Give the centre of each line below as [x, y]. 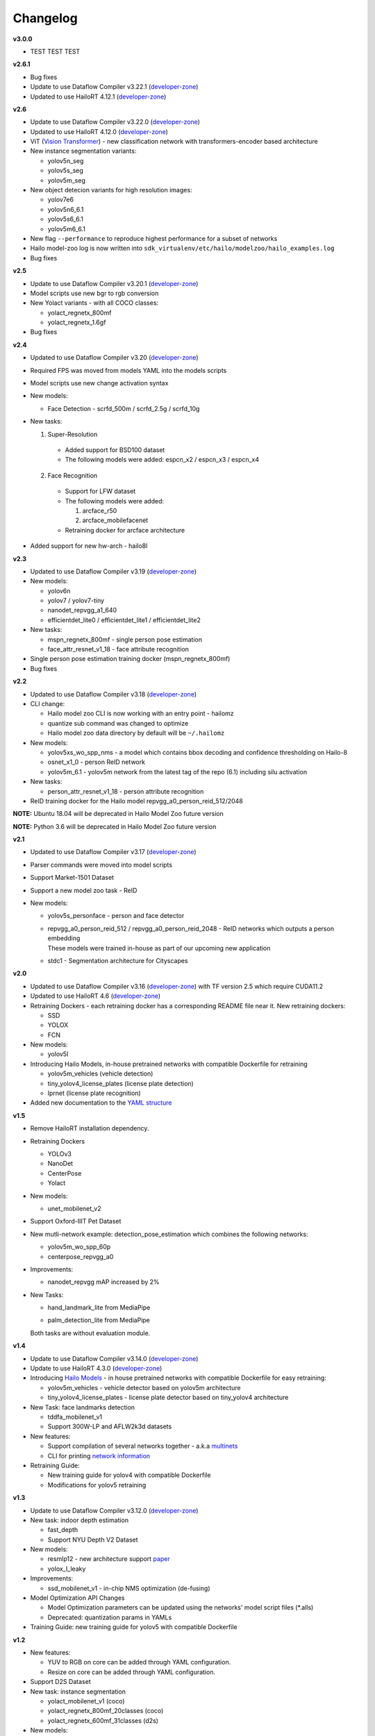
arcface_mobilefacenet [115, 520]
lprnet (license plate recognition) [94, 1093]
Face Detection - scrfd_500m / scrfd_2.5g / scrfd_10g [124, 408]
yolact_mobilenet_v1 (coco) [86, 1701]
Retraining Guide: [55, 1465]
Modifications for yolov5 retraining [97, 1485]
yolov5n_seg [66, 160]
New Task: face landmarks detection [83, 1407]
